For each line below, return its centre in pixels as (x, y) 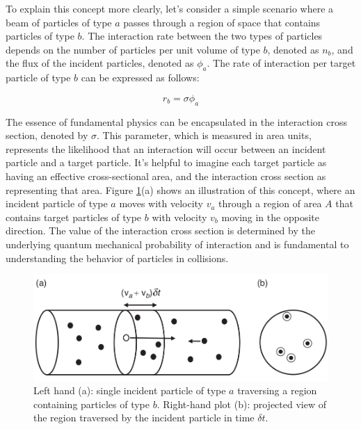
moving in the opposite (270, 217)
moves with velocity (161, 203)
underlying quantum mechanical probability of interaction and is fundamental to (177, 244)
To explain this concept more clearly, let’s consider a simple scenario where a (170, 8)
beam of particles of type (59, 22)
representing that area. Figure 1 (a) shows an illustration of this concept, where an (180, 189)
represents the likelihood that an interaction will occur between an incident (166, 148)
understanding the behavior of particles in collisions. (117, 258)
